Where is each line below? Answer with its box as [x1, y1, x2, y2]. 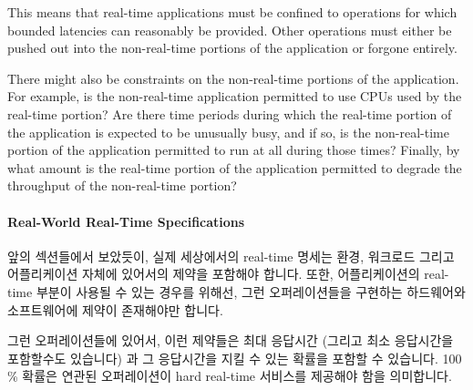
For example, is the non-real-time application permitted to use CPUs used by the [7, 87, 462, 106]
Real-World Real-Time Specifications [7, 211, 245, 231]
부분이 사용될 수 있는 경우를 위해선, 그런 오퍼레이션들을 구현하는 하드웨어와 [36, 282, 466, 301]
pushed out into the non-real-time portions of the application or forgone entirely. [7, 38, 458, 57]
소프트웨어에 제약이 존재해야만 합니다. [7, 300, 223, 319]
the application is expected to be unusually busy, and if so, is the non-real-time [7, 122, 450, 141]
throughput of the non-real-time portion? [7, 176, 237, 195]
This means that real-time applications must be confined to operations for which [7, 3, 458, 21]
